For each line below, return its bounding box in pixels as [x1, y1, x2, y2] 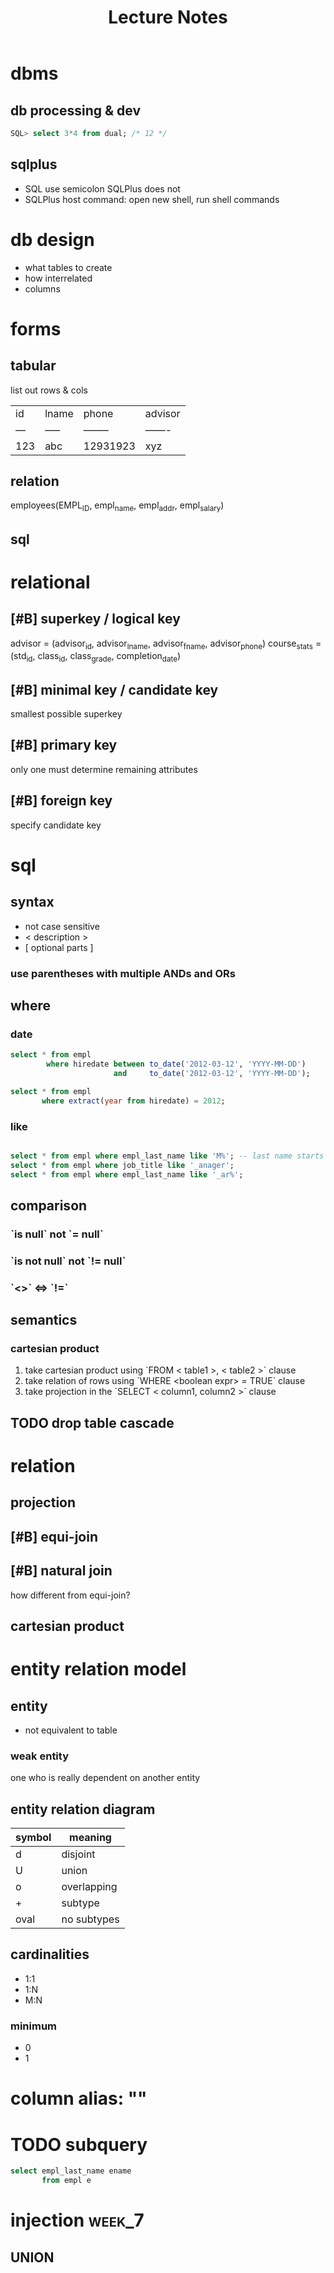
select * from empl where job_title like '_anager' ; [10, 1160, 235, 1170]
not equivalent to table [24, 1724, 118, 1736]
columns [24, 282, 61, 295]
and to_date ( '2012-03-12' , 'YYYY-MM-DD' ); [113, 1069, 311, 1079]
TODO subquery [10, 2133, 148, 2156]
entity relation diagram [10, 1801, 156, 1818]
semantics [10, 1312, 78, 1329]
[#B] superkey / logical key [10, 611, 181, 628]
